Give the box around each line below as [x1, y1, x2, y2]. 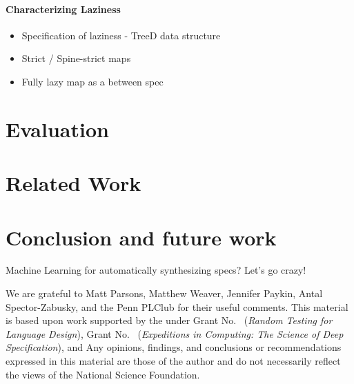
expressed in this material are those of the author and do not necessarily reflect [6, 354, 341, 368]
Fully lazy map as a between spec [21, 74, 164, 88]
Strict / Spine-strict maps [21, 51, 131, 65]
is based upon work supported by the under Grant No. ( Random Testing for [6, 313, 333, 327]
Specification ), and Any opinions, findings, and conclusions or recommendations [6, 340, 342, 354]
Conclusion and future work [6, 223, 277, 251]
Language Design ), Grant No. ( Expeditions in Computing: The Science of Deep [6, 326, 344, 341]
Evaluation [6, 114, 109, 143]
